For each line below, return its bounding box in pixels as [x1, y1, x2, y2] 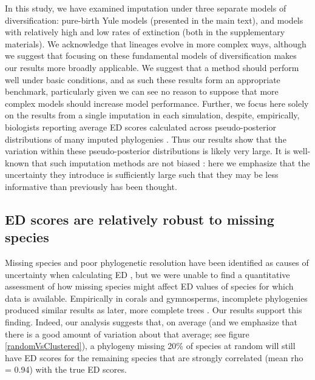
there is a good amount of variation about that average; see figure [5, 327, 249, 340]
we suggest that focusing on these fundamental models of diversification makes [5, 49, 297, 62]
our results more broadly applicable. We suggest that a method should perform [5, 61, 299, 73]
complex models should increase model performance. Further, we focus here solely [5, 97, 309, 109]
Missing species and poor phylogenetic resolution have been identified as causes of [5, 256, 309, 269]
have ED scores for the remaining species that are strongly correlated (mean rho [5, 351, 303, 364]
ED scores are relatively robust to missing [5, 209, 274, 228]
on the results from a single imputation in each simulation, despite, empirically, [5, 109, 300, 121]
